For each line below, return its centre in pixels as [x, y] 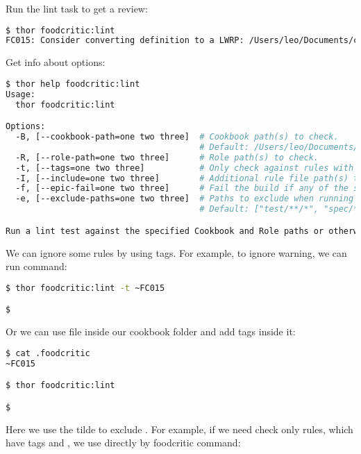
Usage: [20, 94]
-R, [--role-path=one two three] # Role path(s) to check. [167, 157]
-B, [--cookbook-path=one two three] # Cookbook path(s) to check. [177, 137]
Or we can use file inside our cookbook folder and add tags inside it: [151, 331]
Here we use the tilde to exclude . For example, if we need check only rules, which [179, 429]
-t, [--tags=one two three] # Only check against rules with [185, 168]
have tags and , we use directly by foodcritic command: [123, 443]
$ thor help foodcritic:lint [73, 84]
